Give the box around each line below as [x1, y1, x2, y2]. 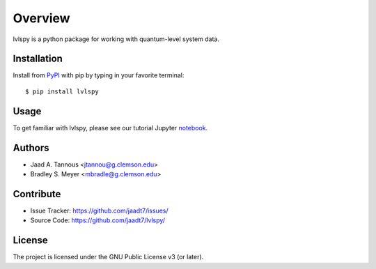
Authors [13, 141, 49, 153]
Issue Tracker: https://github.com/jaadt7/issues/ [30, 206, 169, 215]
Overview [13, 10, 70, 26]
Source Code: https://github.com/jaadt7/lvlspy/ [30, 216, 166, 224]
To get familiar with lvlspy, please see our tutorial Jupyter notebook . [13, 123, 208, 132]
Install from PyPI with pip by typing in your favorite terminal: [13, 71, 185, 79]
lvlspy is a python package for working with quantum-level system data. [13, 35, 219, 43]
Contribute [13, 188, 61, 200]
